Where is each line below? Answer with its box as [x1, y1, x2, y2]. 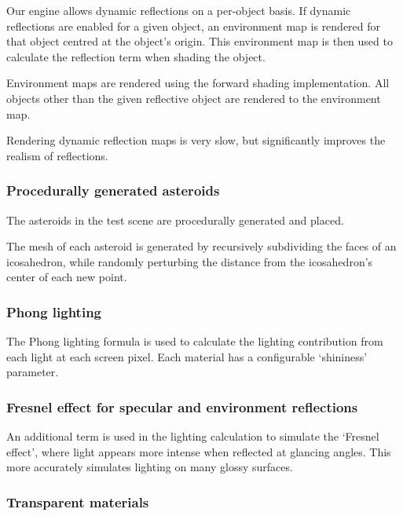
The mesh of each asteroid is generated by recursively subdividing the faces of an [6, 238, 397, 254]
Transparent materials [6, 492, 149, 511]
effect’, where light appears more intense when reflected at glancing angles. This [6, 443, 391, 459]
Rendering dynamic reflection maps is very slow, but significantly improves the [6, 132, 386, 148]
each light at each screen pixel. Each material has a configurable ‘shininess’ [6, 348, 368, 364]
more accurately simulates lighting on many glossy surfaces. [6, 459, 293, 475]
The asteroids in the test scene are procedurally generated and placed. [6, 211, 344, 228]
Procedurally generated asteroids [6, 181, 220, 200]
